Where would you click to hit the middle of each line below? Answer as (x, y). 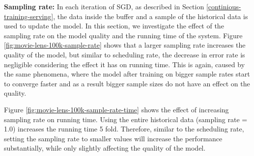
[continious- (224, 6)
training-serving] (29, 16)
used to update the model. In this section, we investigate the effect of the (114, 26)
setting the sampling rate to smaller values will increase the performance (113, 138)
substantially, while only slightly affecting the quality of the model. (105, 148)
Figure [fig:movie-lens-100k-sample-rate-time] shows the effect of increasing (116, 109)
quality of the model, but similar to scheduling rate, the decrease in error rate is (125, 54)
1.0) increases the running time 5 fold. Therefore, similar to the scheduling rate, (124, 129)
